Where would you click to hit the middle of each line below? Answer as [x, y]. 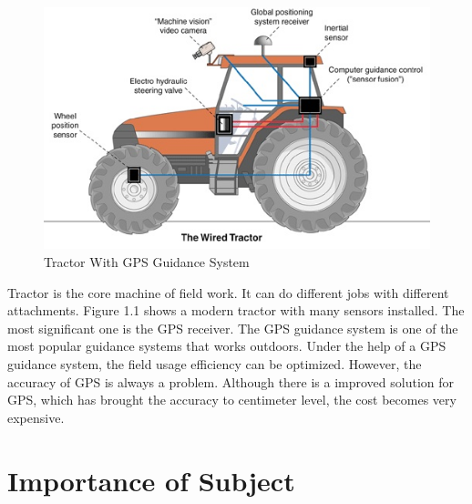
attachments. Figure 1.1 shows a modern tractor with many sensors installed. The [236, 310]
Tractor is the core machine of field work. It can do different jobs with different [228, 292]
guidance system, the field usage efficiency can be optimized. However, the [215, 363]
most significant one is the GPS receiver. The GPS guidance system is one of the [233, 328]
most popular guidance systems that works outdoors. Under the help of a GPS [227, 346]
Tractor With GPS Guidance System [147, 262]
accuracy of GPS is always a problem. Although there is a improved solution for [231, 381]
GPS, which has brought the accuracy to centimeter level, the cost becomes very [232, 400]
